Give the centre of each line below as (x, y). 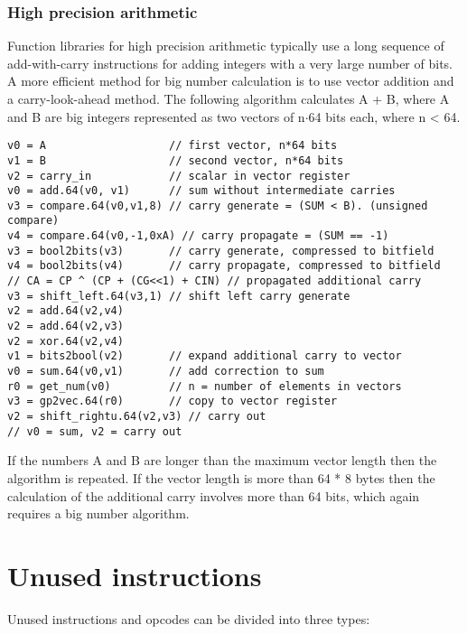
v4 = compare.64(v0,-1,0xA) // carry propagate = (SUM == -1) (198, 236)
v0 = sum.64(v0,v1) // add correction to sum (166, 372)
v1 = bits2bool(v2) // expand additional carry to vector (205, 356)
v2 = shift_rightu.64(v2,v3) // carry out (137, 416)
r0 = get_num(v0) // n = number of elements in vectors (205, 386)
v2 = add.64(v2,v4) (65, 311)
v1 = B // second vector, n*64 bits (176, 160)
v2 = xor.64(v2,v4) (65, 341)
